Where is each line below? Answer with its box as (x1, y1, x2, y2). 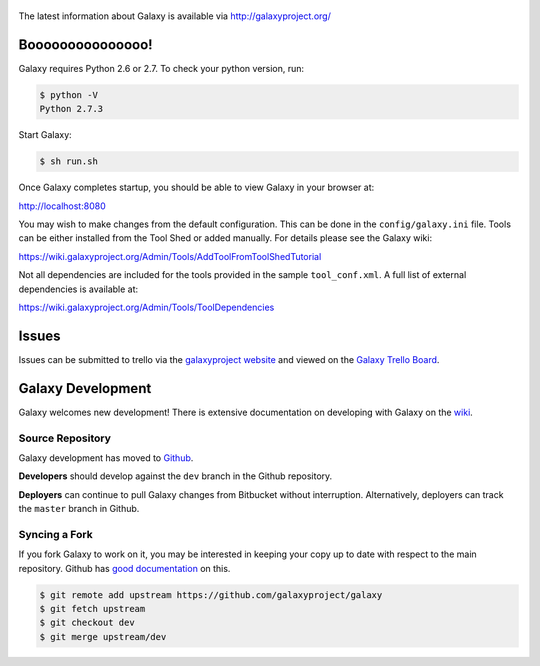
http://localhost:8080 (18, 200, 106, 212)
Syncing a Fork (18, 527, 94, 541)
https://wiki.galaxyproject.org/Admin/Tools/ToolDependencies (18, 301, 275, 313)
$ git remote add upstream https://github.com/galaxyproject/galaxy (39, 589, 383, 600)
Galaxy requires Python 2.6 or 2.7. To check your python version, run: (18, 62, 305, 74)
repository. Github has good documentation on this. (18, 562, 231, 574)
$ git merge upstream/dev (39, 631, 167, 642)
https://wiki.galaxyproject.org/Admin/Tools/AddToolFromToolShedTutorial (18, 250, 322, 262)
